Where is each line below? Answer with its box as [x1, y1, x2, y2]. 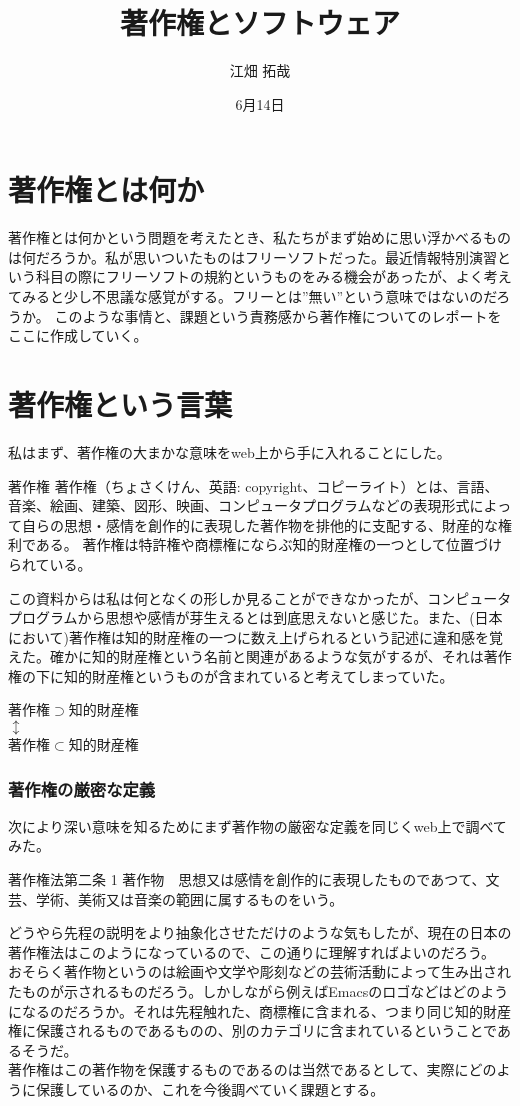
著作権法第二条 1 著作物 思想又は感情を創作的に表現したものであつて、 [8, 869, 486, 890]
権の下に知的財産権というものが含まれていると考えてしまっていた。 [8, 665, 454, 686]
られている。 [8, 553, 92, 574]
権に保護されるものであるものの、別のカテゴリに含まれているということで [8, 1020, 497, 1041]
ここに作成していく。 [8, 325, 148, 346]
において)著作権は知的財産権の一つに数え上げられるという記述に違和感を [8, 626, 490, 647]
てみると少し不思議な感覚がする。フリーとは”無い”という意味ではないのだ [8, 286, 497, 307]
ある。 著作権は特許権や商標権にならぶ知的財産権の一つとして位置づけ [35, 534, 503, 555]
